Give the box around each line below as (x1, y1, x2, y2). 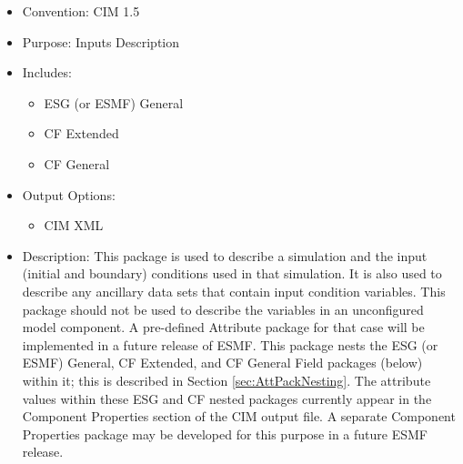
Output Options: (22, 185, 116, 204)
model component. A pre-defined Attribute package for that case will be (22, 318, 425, 337)
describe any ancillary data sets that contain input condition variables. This (22, 281, 446, 300)
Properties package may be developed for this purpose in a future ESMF (22, 424, 428, 443)
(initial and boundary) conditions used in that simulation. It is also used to (22, 264, 442, 283)
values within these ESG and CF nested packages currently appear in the (22, 388, 432, 408)
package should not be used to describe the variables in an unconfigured (22, 299, 424, 318)
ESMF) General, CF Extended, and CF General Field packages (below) (22, 353, 423, 372)
